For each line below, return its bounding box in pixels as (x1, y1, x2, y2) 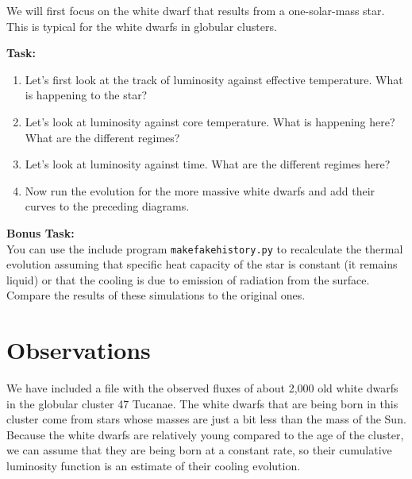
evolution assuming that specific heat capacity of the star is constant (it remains (6, 256, 398, 272)
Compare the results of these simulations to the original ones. (6, 287, 306, 303)
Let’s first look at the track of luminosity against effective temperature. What (25, 71, 403, 87)
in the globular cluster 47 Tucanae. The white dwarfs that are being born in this (6, 395, 399, 411)
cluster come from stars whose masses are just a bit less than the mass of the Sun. (6, 411, 406, 427)
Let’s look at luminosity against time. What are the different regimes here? (25, 156, 391, 172)
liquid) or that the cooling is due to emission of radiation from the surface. (6, 271, 370, 288)
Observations (6, 334, 151, 366)
